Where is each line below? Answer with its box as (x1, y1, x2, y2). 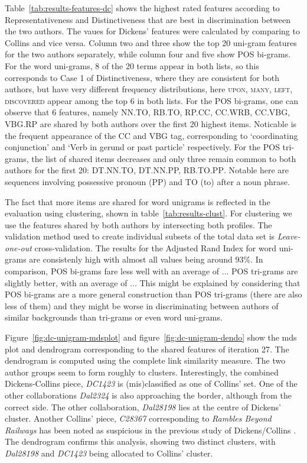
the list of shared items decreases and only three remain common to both (31, 152, 296, 164)
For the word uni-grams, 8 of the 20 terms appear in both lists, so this (5, 59, 259, 72)
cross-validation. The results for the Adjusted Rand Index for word (34, 241, 276, 254)
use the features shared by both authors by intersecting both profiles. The (5, 218, 272, 231)
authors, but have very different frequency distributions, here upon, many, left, (5, 83, 293, 95)
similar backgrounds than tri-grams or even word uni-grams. (5, 311, 223, 323)
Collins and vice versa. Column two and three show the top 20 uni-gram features (5, 36, 297, 48)
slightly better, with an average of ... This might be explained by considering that (5, 276, 301, 289)
